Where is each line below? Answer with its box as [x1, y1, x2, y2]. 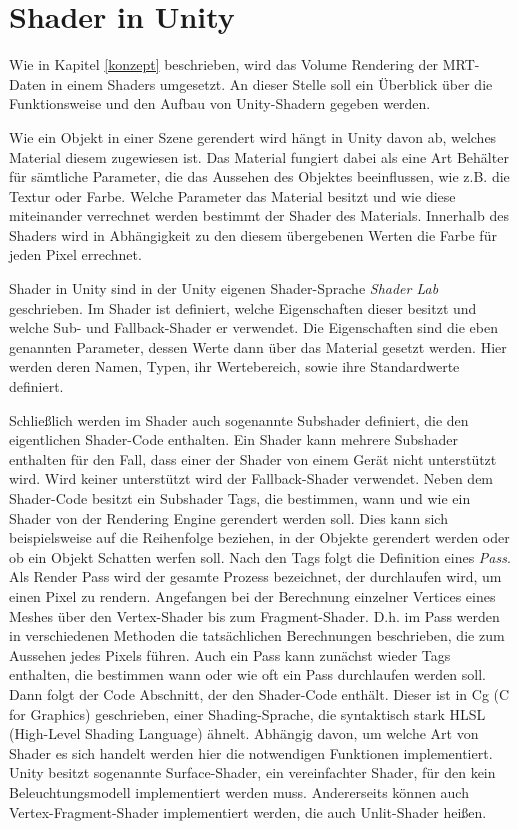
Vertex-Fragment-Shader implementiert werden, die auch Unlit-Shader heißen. [9, 801, 487, 822]
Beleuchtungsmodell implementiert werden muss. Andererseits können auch [9, 781, 469, 802]
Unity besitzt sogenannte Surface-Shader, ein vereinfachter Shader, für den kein [9, 762, 496, 783]
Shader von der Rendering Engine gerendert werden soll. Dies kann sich [9, 507, 448, 528]
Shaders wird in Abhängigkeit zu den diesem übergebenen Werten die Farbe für [9, 224, 497, 245]
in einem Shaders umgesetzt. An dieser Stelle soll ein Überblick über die [50, 73, 493, 94]
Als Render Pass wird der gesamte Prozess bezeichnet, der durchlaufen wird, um [9, 566, 502, 587]
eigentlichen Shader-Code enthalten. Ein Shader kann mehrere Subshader [9, 429, 458, 450]
